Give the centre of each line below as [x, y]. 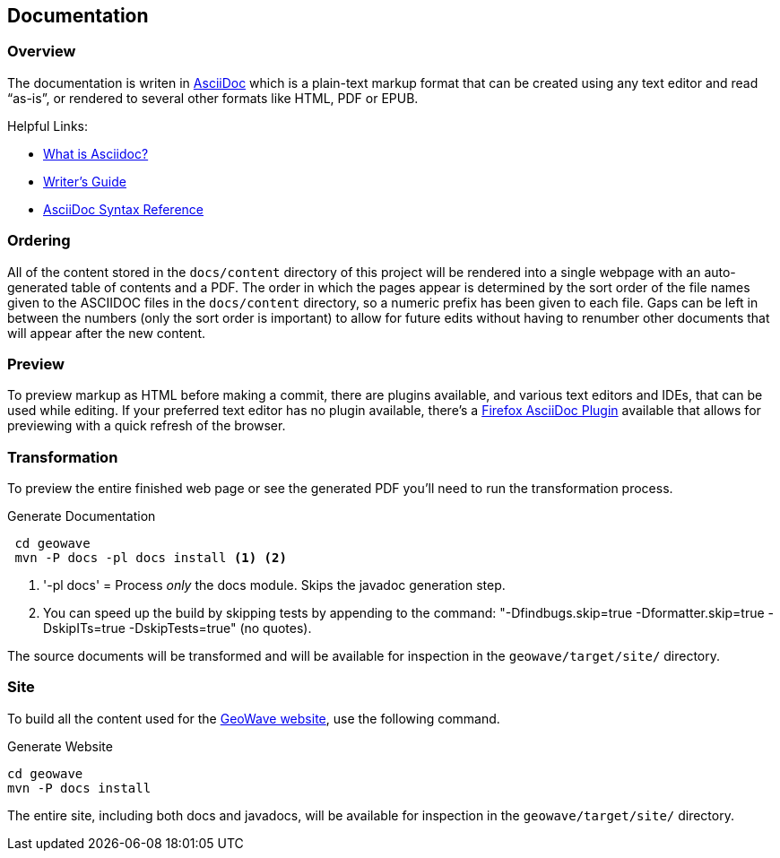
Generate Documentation [82, 516]
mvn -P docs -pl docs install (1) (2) [151, 558]
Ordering [39, 241]
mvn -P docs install [79, 788]
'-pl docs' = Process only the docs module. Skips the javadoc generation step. [274, 585]
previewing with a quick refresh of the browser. [147, 426]
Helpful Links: [48, 126]
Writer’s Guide [85, 181]
